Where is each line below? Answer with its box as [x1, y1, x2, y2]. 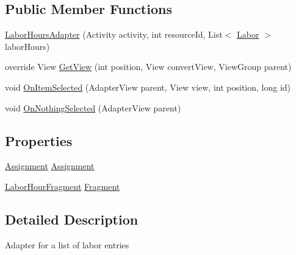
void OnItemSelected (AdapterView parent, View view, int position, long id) [5, 80, 291, 93]
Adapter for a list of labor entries [5, 238, 129, 251]
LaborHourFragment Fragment [5, 180, 120, 192]
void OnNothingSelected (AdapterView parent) [5, 101, 181, 114]
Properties [5, 131, 73, 150]
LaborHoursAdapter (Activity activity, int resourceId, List [5, 28, 223, 41]
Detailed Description [5, 209, 139, 228]
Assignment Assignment [5, 159, 95, 172]
